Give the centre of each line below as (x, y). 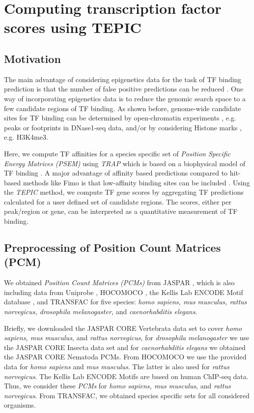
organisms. (20, 405)
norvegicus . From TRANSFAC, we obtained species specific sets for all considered (127, 395)
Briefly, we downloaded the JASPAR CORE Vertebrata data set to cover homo (123, 328)
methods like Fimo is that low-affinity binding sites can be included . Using (136, 182)
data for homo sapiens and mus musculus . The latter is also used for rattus (117, 367)
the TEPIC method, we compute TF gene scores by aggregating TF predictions (124, 192)
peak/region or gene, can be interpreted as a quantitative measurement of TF (121, 211)
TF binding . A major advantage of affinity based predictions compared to (116, 173)
